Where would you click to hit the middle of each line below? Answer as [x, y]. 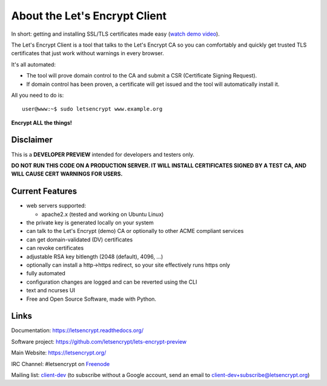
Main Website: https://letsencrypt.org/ [59, 353]
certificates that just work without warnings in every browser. [88, 53]
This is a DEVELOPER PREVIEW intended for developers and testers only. [103, 154]
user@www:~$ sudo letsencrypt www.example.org [92, 109]
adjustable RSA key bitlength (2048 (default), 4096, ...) [95, 257]
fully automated [46, 273]
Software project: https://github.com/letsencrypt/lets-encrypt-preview [99, 341]
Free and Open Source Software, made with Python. [91, 299]
